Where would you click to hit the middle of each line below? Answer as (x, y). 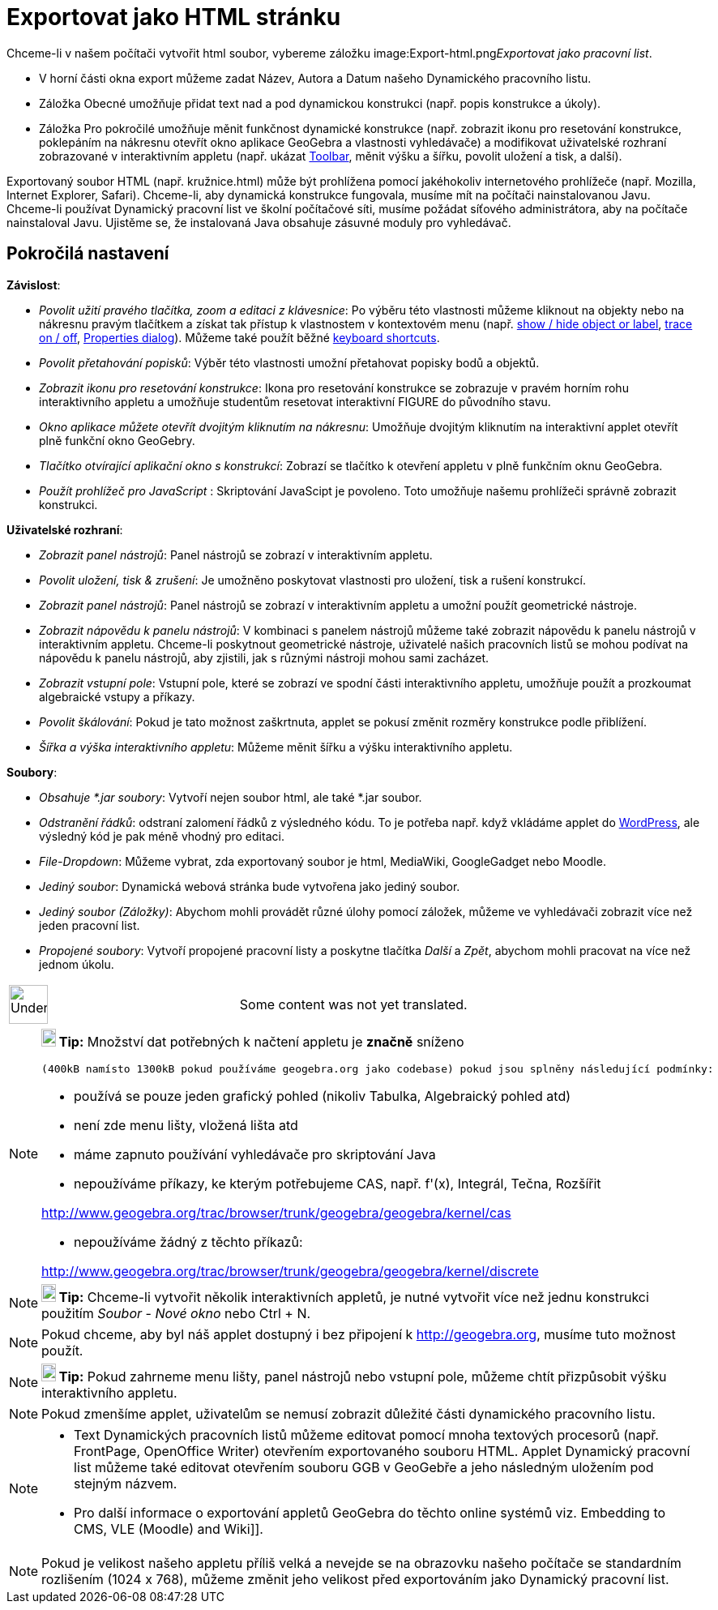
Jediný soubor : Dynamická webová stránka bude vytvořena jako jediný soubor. (250, 886)
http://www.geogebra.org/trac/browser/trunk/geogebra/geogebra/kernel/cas (276, 1212)
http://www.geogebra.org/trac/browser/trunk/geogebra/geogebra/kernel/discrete (290, 1271)
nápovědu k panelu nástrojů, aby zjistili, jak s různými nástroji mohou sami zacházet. (264, 657)
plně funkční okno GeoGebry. (117, 440)
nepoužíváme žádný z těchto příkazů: (188, 1242)
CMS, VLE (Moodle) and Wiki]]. (169, 1529)
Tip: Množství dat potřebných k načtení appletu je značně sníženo (261, 1041)
